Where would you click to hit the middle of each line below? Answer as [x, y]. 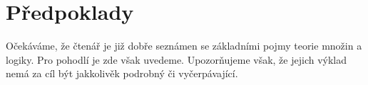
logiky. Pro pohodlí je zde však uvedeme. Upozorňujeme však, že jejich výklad [176, 59]
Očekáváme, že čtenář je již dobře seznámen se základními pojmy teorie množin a [184, 46]
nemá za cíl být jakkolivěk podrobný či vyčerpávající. [122, 73]
